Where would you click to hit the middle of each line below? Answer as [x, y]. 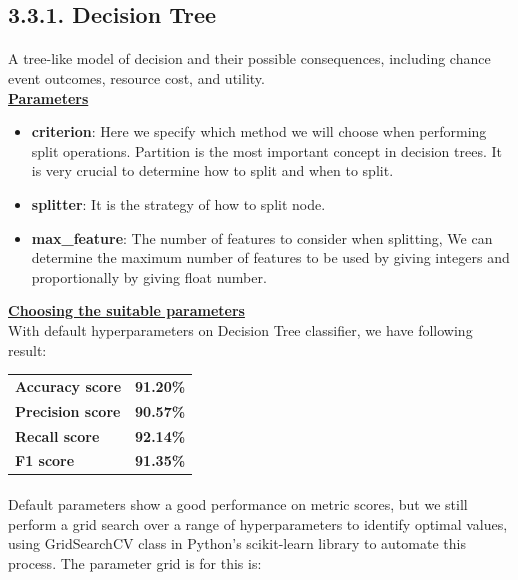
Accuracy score [68, 385]
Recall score [57, 435]
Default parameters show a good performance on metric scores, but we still [238, 504]
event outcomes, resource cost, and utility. [136, 77]
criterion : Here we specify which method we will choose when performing [259, 131]
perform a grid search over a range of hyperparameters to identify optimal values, [258, 523]
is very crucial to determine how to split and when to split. [212, 170]
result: [27, 349]
